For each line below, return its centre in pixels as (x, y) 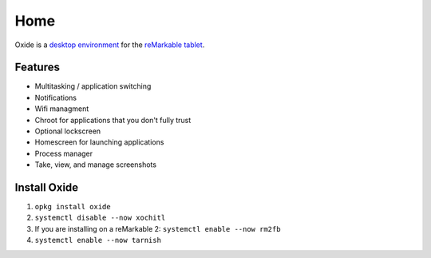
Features (37, 67)
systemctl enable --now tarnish (98, 240)
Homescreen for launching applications (99, 142)
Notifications (56, 97)
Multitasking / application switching (93, 86)
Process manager (64, 153)
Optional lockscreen (68, 131)
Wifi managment (62, 109)
